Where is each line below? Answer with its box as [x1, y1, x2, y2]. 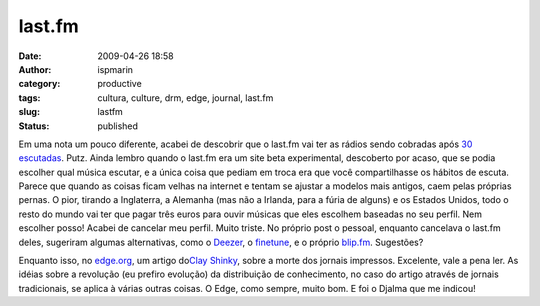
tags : [18, 91, 41, 104]
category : [18, 78, 61, 90]
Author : [18, 63, 52, 75]
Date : [18, 50, 42, 62]
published [97, 120, 139, 132]
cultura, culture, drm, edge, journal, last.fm [97, 91, 274, 104]
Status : [18, 120, 50, 132]
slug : [18, 106, 40, 118]
